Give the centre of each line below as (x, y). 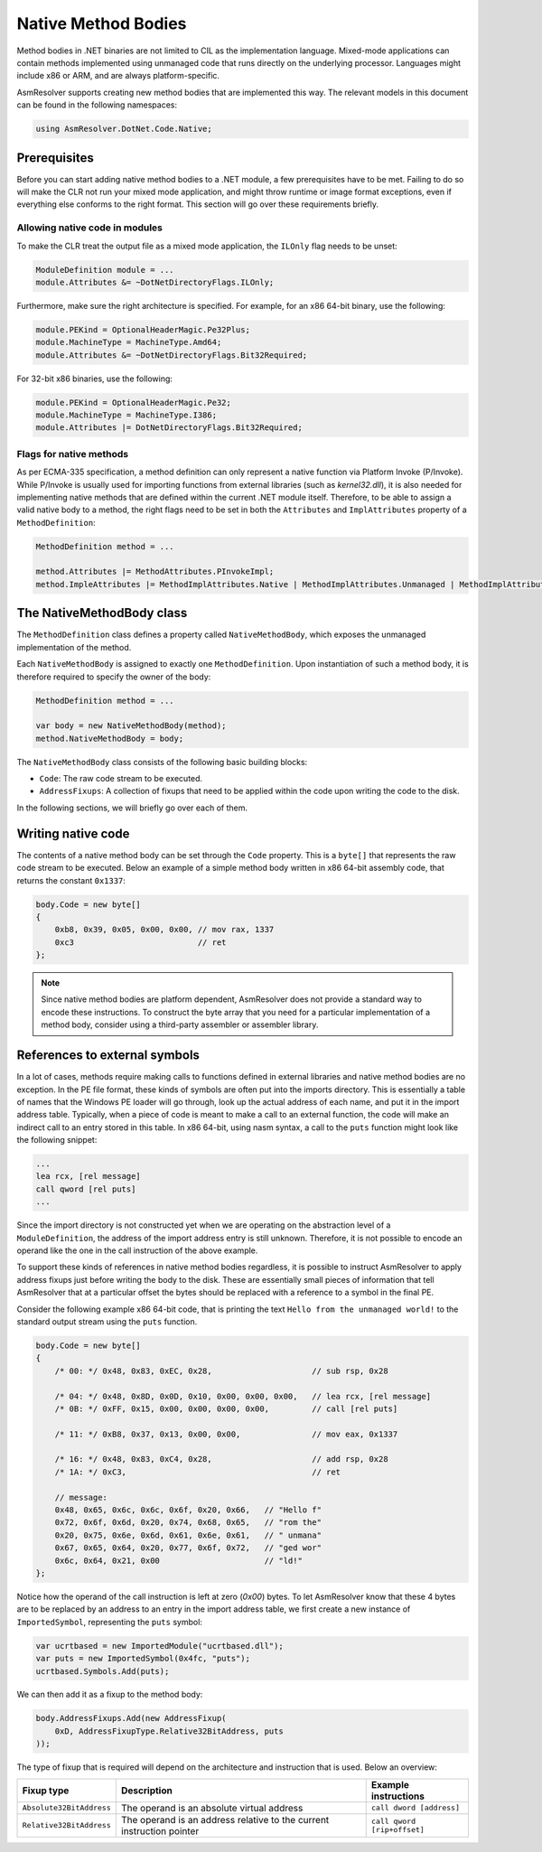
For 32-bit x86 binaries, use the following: (95, 379)
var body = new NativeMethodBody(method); (131, 726)
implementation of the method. (74, 647)
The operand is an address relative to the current (225, 1819)
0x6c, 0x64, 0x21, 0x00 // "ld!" (178, 1560)
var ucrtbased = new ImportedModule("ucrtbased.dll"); (159, 1646)
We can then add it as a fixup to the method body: (110, 1695)
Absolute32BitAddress (67, 1808)
